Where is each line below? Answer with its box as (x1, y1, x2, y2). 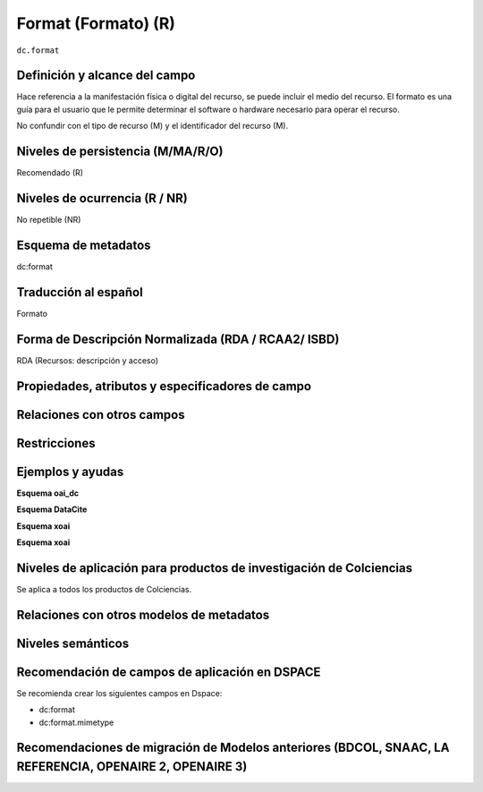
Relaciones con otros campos (16, 407, 185, 422)
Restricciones (16, 435, 96, 451)
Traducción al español (16, 285, 143, 300)
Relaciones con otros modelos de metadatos (16, 607, 270, 622)
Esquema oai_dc (16, 488, 80, 498)
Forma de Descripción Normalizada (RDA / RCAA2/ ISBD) (16, 331, 340, 346)
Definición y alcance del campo (16, 68, 196, 83)
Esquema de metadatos (16, 237, 151, 252)
